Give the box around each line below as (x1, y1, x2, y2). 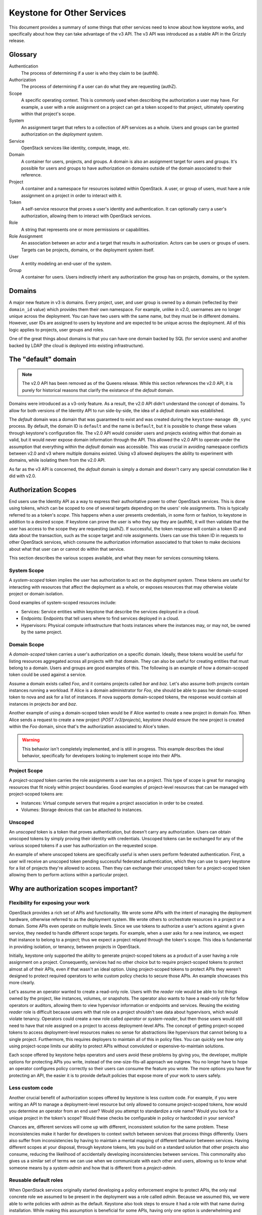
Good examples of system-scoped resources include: (9, 600, 116, 606)
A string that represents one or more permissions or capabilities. (21, 226, 150, 232)
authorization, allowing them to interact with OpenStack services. (21, 213, 152, 219)
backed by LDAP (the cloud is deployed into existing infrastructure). (9, 343, 145, 348)
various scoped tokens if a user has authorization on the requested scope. (9, 842, 158, 848)
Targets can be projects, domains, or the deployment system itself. (21, 247, 155, 253)
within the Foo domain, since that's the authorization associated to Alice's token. (9, 724, 170, 729)
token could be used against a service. (9, 672, 87, 677)
